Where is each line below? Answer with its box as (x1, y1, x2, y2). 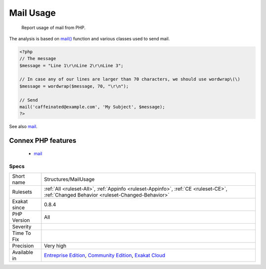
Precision (12, 242, 34, 249)
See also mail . (9, 124, 38, 130)
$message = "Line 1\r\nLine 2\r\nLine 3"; (19, 63, 124, 68)
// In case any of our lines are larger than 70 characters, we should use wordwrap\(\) (19, 76, 241, 82)
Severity (12, 223, 32, 230)
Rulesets (12, 188, 32, 195)
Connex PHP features (9, 136, 76, 145)
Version (12, 217, 30, 224)
